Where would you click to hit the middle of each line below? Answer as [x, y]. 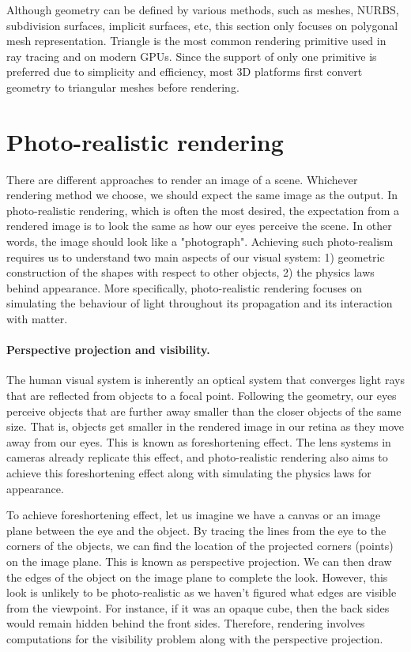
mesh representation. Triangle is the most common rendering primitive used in [196, 41]
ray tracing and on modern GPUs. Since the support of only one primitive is [192, 56]
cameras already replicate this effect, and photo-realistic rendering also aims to [197, 457]
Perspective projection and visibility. [108, 350]
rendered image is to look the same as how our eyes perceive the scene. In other [199, 226]
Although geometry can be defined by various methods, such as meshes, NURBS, [203, 9]
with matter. [37, 319]
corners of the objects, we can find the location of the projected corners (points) [200, 546]
